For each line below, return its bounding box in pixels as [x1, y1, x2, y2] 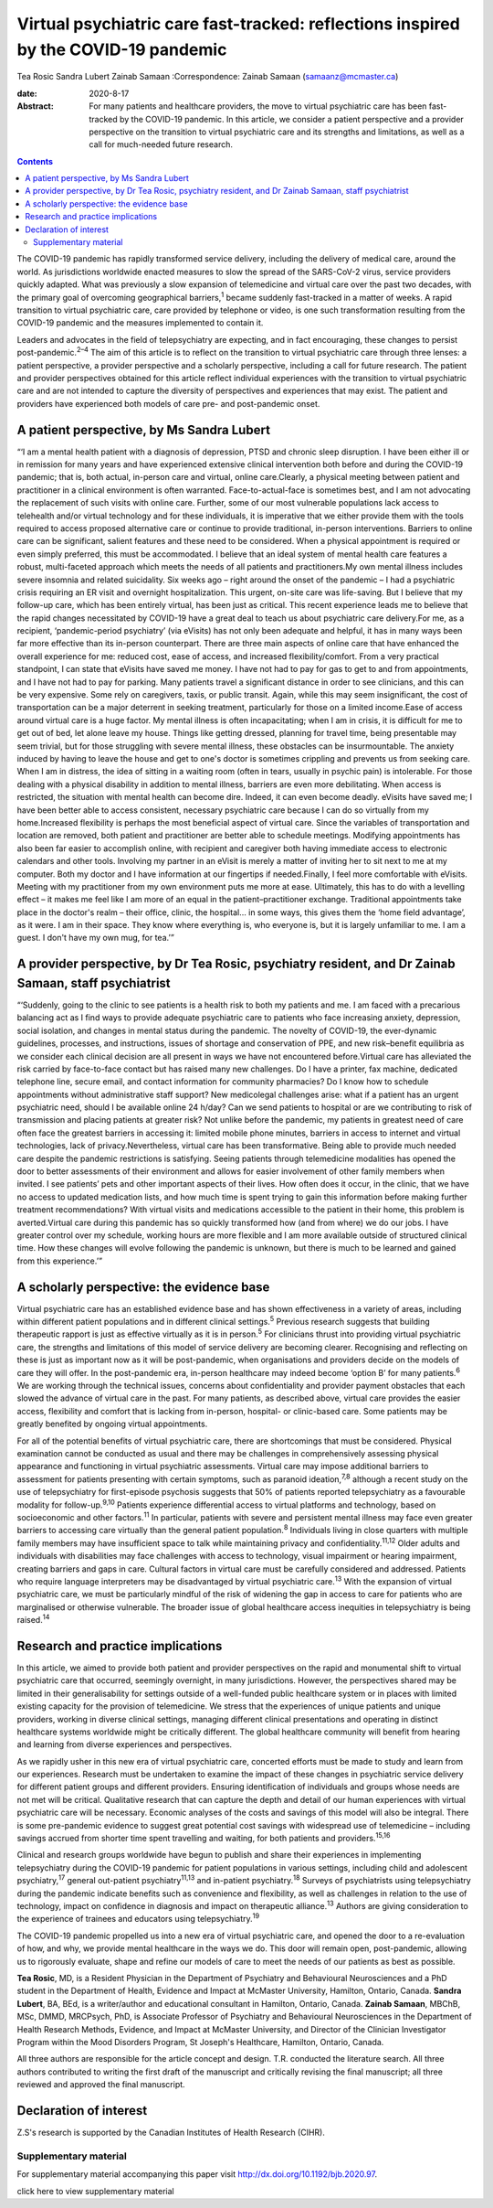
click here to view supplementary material [16, 2185, 174, 2196]
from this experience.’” [16, 1255, 103, 1266]
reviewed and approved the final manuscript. [16, 2079, 186, 2090]
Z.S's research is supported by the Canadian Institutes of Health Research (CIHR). [16, 2127, 326, 2138]
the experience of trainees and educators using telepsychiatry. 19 [16, 1912, 260, 1925]
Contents [16, 155, 54, 166]
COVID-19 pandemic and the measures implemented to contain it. [16, 317, 264, 328]
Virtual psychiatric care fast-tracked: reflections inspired [16, 14, 460, 34]
